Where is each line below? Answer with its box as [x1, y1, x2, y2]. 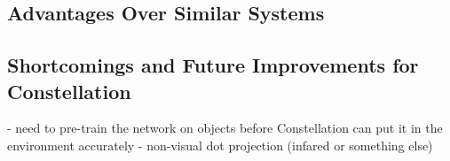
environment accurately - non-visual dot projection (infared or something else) [7, 135, 433, 154]
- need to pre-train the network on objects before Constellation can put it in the [7, 119, 443, 137]
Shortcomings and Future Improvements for [7, 51, 419, 79]
